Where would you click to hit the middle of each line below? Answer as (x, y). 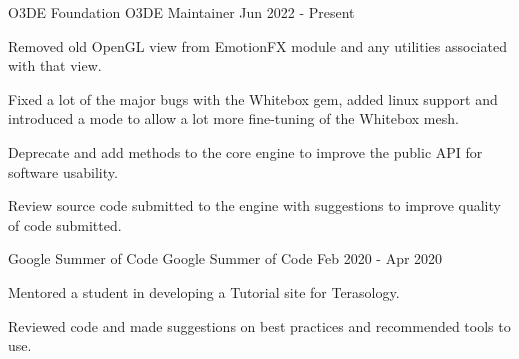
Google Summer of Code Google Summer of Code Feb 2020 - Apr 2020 (225, 258)
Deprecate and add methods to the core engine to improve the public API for (245, 151)
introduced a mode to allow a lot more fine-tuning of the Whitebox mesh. (233, 118)
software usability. (63, 171)
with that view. (55, 65)
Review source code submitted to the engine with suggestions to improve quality (254, 205)
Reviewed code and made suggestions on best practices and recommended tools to (259, 325)
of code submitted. (65, 224)
